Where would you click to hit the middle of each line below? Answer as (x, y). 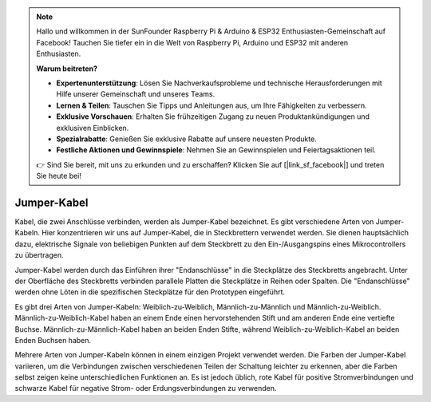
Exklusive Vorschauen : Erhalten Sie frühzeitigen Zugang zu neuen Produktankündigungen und (213, 116)
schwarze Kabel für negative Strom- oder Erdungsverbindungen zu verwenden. (146, 388)
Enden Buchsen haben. (53, 340)
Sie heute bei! (59, 176)
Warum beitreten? (67, 69)
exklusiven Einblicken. (93, 128)
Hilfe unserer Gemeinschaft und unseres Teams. (136, 94)
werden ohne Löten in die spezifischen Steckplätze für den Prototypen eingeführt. (150, 292)
